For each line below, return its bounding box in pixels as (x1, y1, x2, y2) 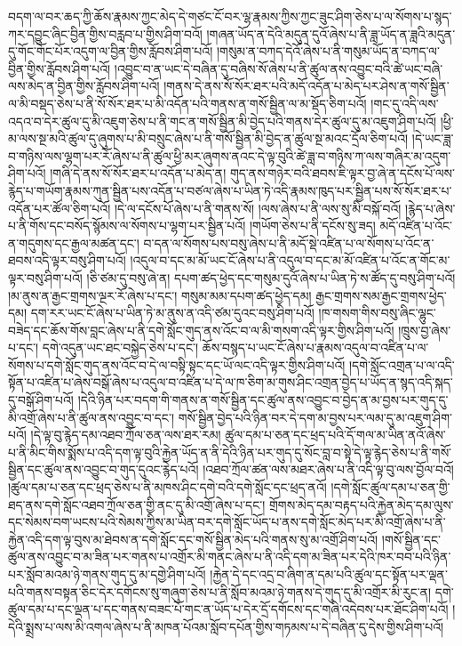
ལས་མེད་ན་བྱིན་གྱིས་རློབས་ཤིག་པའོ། (8, 77, 160, 95)
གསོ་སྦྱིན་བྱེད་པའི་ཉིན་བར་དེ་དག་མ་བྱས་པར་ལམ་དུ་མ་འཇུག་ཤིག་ (178, 408, 452, 426)
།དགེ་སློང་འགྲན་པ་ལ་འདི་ (349, 355, 455, 374)
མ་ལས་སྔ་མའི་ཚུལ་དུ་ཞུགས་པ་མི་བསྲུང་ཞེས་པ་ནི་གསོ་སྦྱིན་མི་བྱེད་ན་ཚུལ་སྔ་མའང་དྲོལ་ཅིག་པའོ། (8, 129, 409, 148)
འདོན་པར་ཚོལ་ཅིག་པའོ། (8, 198, 111, 217)
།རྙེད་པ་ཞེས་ (404, 198, 456, 217)
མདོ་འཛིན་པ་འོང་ (379, 216, 452, 235)
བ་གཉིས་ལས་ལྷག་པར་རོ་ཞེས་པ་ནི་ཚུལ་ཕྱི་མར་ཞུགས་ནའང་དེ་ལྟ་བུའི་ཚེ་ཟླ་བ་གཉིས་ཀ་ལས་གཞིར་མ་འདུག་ (8, 146, 451, 165)
